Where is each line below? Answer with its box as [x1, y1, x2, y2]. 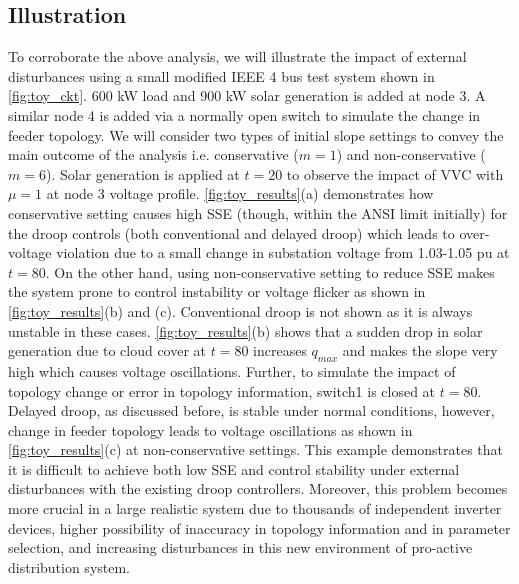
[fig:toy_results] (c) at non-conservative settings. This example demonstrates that [8, 439, 503, 460]
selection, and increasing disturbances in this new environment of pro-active [8, 537, 473, 558]
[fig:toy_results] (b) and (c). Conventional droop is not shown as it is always [8, 300, 473, 321]
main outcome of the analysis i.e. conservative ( [8, 144, 299, 165]
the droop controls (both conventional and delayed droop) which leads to [8, 222, 455, 243]
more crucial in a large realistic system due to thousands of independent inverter [8, 498, 502, 519]
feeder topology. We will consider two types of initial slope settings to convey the [8, 124, 504, 145]
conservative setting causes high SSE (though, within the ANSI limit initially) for [8, 202, 508, 223]
